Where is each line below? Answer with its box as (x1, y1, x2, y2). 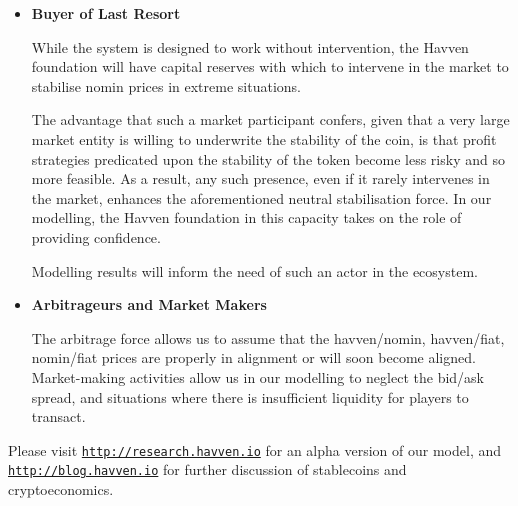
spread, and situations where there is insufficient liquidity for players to (31, 386, 469, 407)
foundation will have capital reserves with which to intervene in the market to (31, 56, 509, 77)
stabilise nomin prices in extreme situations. (31, 75, 301, 96)
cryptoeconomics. (8, 479, 114, 499)
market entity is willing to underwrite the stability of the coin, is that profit (31, 128, 497, 149)
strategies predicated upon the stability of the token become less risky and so (31, 148, 505, 169)
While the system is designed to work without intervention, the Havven (31, 36, 469, 57)
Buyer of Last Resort (31, 3, 181, 23)
